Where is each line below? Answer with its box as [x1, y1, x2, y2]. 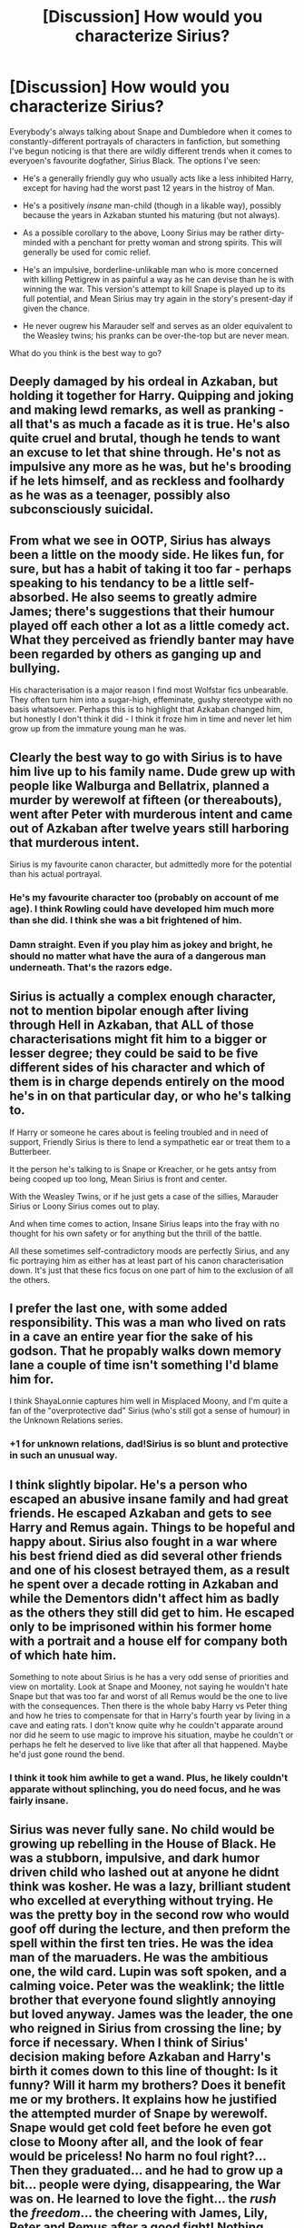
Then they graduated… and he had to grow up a [9, 2163, 284, 2178]
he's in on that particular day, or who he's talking [9, 1089, 292, 1104]
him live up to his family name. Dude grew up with [9, 763, 296, 779]
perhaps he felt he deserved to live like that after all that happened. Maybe [9, 1739, 289, 1750]
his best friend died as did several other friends [9, 1547, 283, 1564]
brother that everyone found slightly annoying [9, 1993, 277, 2008]
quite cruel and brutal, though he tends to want [9, 431, 281, 446]
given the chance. [22, 303, 91, 313]
